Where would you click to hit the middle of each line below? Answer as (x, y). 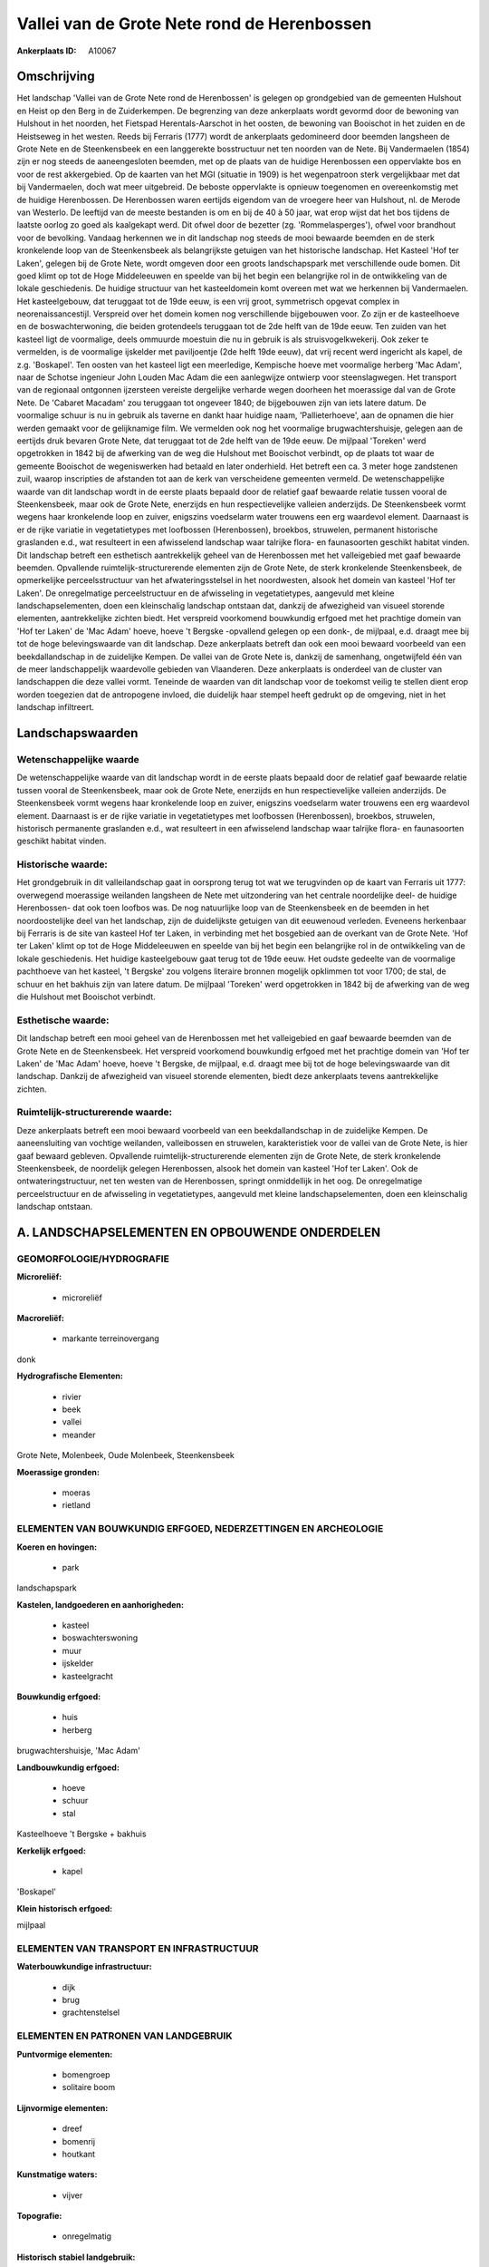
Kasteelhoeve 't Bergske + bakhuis (81, 1834)
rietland (76, 1505)
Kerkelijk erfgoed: (51, 1851)
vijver (72, 2195)
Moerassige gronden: (58, 1472)
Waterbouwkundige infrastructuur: (85, 1967)
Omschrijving (56, 77)
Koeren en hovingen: (57, 1547)
